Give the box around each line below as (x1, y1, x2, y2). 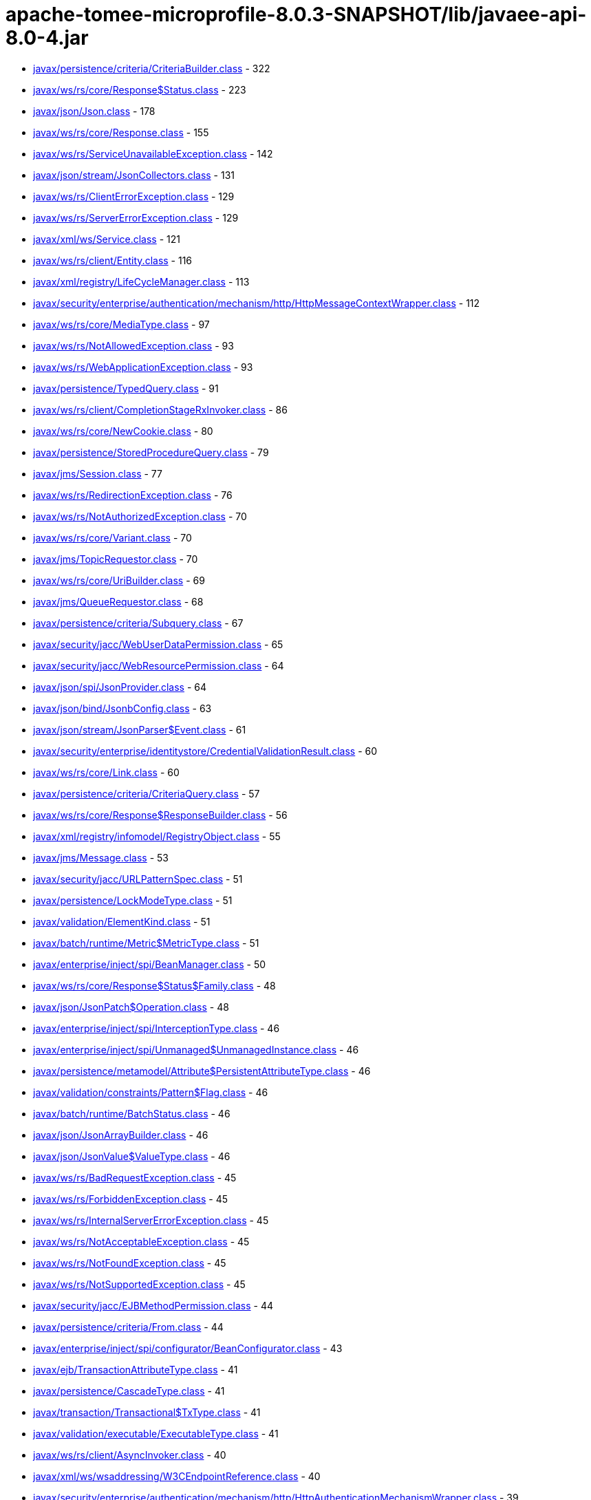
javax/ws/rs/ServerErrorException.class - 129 (33, 211, 239, 224)
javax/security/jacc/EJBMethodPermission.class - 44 (33, 1299, 273, 1311)
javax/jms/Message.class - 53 (33, 851, 169, 864)
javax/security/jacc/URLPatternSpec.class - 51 (33, 872, 243, 885)
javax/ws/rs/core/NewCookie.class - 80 (33, 425, 213, 437)
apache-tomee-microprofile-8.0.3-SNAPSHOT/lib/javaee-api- (6, 3, 587, 26)
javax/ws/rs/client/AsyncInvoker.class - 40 (33, 1448, 226, 1461)
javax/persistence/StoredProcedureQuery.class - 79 (33, 446, 269, 458)
